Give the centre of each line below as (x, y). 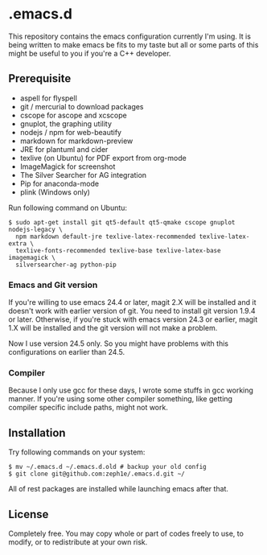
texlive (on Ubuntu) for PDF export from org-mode (103, 158)
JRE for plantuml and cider (64, 149)
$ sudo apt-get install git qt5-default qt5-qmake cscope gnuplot (122, 222)
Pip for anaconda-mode (59, 183)
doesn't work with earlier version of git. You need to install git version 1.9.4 (132, 311)
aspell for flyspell (49, 98)
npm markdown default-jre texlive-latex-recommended (106, 236)
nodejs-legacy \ (35, 229)
